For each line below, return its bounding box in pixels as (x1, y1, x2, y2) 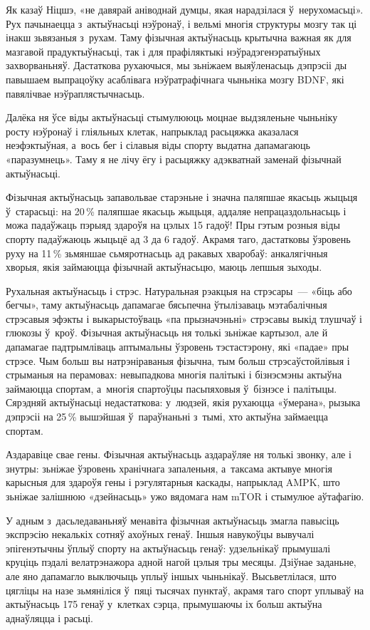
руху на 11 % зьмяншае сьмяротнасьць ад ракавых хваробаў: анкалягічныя (6, 245, 328, 260)
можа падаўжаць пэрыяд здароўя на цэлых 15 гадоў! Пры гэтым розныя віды (6, 217, 340, 232)
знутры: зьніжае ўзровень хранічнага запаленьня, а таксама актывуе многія (6, 460, 333, 475)
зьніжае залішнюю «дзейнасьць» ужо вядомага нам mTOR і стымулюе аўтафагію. (6, 489, 364, 503)
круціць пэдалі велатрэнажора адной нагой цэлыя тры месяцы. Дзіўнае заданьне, (6, 554, 356, 569)
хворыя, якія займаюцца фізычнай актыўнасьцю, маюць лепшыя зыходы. (6, 259, 322, 274)
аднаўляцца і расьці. (6, 610, 93, 625)
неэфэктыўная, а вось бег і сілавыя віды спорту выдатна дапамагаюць (6, 138, 310, 153)
